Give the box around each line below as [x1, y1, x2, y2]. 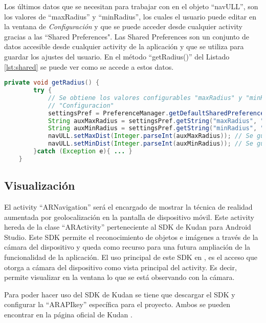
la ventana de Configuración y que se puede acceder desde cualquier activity [4, 21, 242, 32]
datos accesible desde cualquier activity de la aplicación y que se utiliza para [4, 41, 244, 52]
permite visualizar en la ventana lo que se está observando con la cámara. [4, 272, 235, 282]
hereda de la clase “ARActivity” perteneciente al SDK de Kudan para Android [4, 221, 251, 232]
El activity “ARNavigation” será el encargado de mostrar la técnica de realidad [4, 201, 253, 212]
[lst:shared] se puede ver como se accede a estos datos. [4, 61, 174, 72]
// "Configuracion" [48, 102, 114, 109]
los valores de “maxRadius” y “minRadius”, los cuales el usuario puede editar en [4, 11, 256, 22]
